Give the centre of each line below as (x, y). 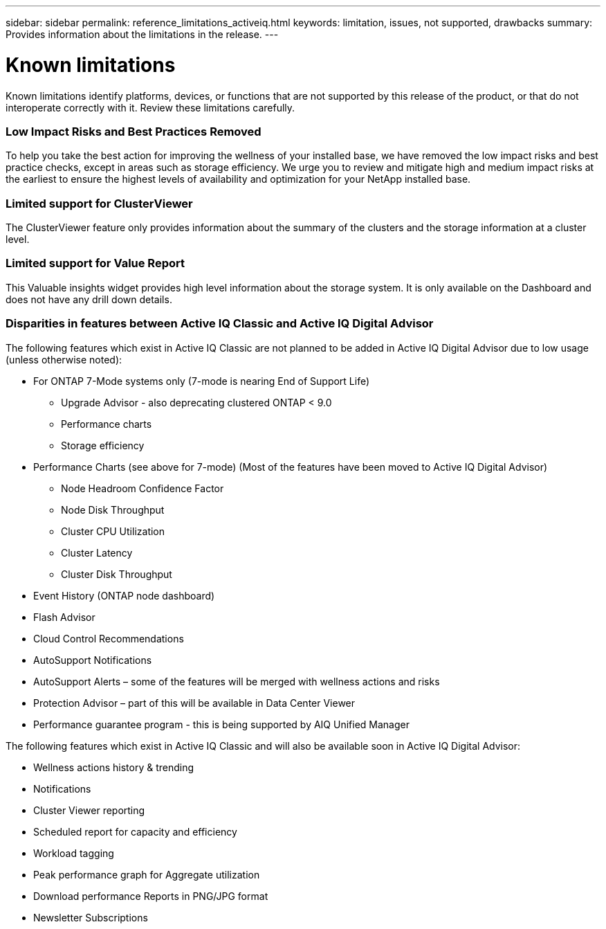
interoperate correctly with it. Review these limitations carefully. (150, 107)
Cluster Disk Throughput (117, 574)
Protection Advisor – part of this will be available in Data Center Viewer (194, 703)
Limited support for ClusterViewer (99, 203)
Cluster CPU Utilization (113, 531)
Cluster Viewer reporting (89, 810)
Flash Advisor (64, 617)
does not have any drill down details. (89, 299)
